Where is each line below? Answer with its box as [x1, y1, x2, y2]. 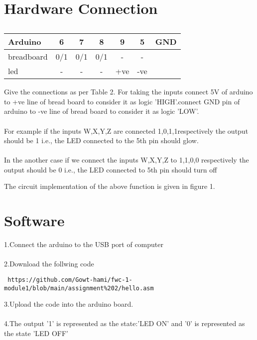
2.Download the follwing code [4, 258, 94, 269]
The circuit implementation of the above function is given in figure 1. [4, 181, 215, 191]
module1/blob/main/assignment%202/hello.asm [4, 284, 154, 292]
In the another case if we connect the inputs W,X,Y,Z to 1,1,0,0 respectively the [4, 155, 249, 165]
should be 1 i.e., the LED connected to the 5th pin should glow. [4, 135, 199, 146]
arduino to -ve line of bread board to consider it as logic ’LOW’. [4, 106, 199, 116]
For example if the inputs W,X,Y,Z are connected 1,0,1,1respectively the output [4, 125, 249, 136]
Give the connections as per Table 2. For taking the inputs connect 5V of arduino [4, 86, 253, 97]
